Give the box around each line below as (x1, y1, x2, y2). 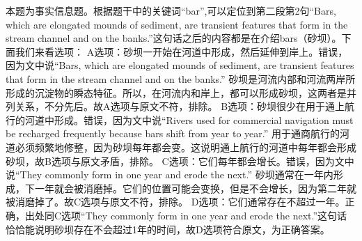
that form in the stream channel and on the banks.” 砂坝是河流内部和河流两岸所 (6, 71, 356, 86)
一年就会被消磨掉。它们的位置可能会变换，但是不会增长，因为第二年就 (34, 180, 356, 195)
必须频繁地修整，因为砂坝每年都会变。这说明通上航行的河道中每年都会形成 (15, 139, 356, 154)
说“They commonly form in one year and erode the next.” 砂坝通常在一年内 (6, 167, 333, 182)
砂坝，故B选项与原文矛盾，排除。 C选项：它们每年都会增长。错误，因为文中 (6, 153, 354, 168)
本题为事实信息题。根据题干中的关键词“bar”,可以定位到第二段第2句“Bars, (6, 3, 336, 17)
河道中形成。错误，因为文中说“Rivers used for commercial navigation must (24, 112, 354, 127)
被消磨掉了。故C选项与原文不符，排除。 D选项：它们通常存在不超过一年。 (6, 194, 345, 209)
